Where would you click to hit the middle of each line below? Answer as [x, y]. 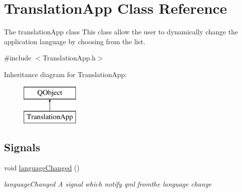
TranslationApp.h [69, 58]
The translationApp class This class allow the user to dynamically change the [121, 32]
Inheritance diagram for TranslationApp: [66, 74]
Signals [22, 147]
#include [18, 58]
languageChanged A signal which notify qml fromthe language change [108, 184]
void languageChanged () [42, 167]
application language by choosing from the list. [75, 41]
